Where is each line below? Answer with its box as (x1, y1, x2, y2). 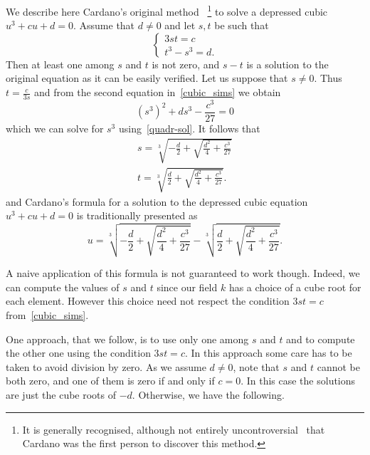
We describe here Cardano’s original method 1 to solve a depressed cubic (6, 2, 328, 19)
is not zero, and (152, 56, 220, 71)
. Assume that (73, 18, 135, 33)
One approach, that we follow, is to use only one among (6, 331, 249, 346)
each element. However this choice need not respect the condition (6, 293, 290, 308)
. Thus (314, 70, 342, 85)
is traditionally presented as (76, 208, 198, 223)
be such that (214, 18, 269, 33)
